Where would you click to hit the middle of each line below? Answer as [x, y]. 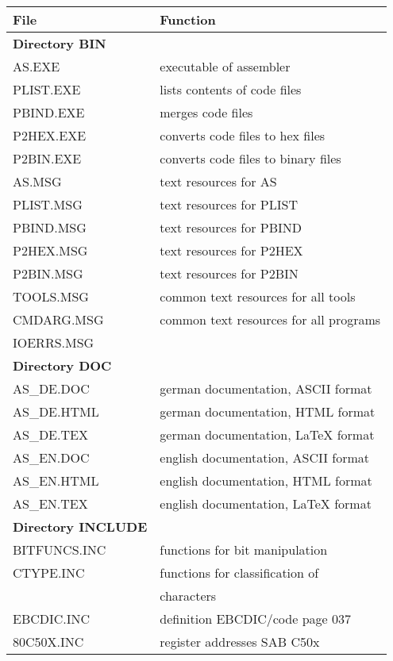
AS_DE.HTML [56, 411]
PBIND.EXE [49, 112]
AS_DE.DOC [51, 388]
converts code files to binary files [250, 158]
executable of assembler [225, 66]
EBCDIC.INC [52, 619]
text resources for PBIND [231, 227]
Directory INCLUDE [80, 526]
